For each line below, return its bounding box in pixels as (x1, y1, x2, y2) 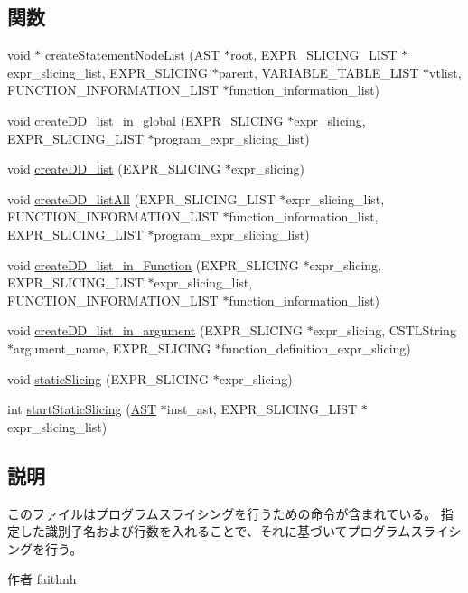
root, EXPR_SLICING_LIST (229, 45, 398, 64)
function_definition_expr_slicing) (220, 338, 411, 357)
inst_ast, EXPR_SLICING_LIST (166, 400, 358, 419)
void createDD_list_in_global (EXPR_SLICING (7, 110, 284, 129)
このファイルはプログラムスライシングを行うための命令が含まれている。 (7, 504, 437, 522)
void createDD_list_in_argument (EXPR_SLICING (7, 321, 303, 340)
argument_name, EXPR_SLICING (14, 338, 211, 357)
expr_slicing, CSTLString (313, 321, 456, 340)
